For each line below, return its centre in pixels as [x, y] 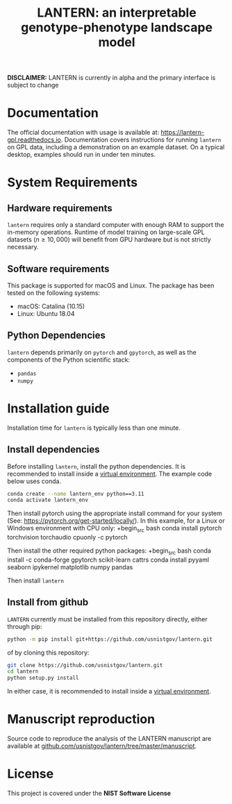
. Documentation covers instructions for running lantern [141, 140]
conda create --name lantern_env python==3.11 [76, 494]
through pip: [25, 626]
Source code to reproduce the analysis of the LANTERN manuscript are [109, 739]
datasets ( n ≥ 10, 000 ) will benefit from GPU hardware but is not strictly [109, 240]
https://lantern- [183, 133]
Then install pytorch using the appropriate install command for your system [115, 513]
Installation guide [58, 408]
